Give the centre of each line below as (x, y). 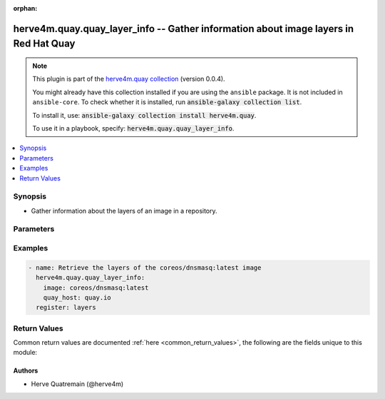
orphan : (25, 8)
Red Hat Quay (44, 44)
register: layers (66, 308)
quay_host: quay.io (77, 297)
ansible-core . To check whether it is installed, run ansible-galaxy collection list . (167, 102)
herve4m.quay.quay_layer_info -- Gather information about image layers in (184, 29)
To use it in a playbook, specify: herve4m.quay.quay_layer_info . (133, 128)
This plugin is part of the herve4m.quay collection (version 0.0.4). (129, 79)
